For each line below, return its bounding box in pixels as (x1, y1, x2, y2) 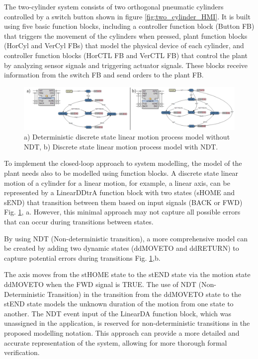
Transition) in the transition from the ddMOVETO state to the (47, 288, 241, 299)
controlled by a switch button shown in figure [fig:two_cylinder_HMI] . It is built (4, 11, 251, 21)
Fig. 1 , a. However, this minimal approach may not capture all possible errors (4, 207, 241, 217)
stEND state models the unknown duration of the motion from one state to (4, 298, 234, 309)
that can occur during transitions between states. (4, 216, 154, 227)
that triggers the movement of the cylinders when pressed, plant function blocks (4, 30, 248, 41)
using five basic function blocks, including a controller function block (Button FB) (4, 21, 255, 31)
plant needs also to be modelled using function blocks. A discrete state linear (4, 168, 239, 178)
